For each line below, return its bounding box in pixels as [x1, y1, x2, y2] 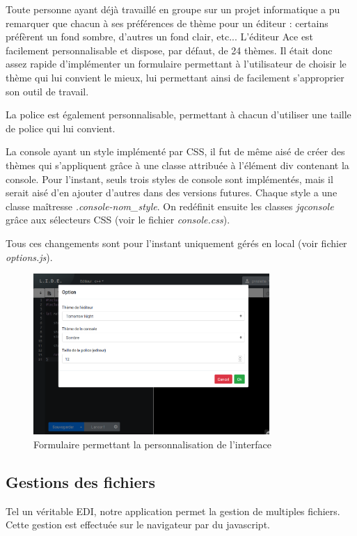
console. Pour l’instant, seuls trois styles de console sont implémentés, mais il [6, 171, 333, 186]
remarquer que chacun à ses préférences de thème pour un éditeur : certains [6, 15, 328, 30]
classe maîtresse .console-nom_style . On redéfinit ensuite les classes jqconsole [6, 198, 334, 213]
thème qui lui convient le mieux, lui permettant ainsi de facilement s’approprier [6, 70, 344, 84]
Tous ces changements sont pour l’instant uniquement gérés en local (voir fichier [6, 235, 347, 250]
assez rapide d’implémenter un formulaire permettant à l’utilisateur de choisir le [6, 56, 347, 71]
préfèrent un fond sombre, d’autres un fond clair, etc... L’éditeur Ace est [6, 29, 314, 44]
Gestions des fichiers [6, 471, 155, 492]
